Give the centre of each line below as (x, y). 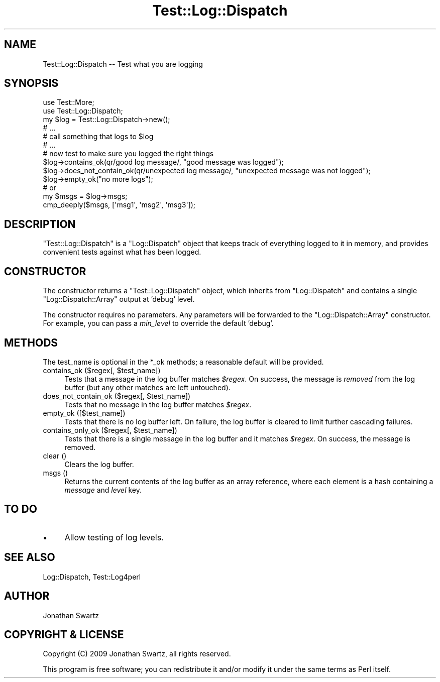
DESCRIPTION (40, 224)
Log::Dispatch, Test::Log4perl (92, 577)
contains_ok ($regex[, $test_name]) (102, 370)
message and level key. (103, 490)
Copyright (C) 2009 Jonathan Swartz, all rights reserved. (137, 654)
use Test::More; (69, 102)
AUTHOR (27, 596)
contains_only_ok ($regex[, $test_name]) (110, 430)
